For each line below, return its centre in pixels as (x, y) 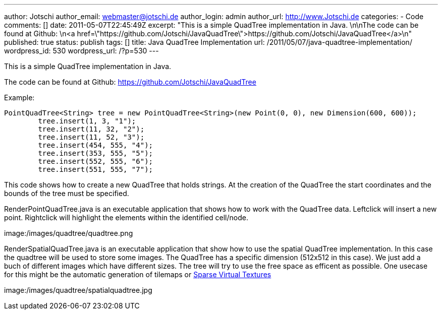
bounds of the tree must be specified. (67, 193)
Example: (19, 98)
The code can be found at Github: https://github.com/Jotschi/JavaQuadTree (130, 82)
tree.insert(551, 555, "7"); (96, 169)
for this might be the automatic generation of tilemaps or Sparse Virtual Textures (138, 274)
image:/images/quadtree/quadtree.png (69, 233)
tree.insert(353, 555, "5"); (96, 153)
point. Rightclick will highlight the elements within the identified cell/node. (126, 217)
